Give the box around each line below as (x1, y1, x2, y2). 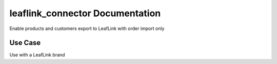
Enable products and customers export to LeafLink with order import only (9, 25, 165, 31)
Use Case (9, 39, 41, 47)
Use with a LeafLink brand (9, 52, 65, 58)
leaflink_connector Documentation (9, 8, 161, 19)
